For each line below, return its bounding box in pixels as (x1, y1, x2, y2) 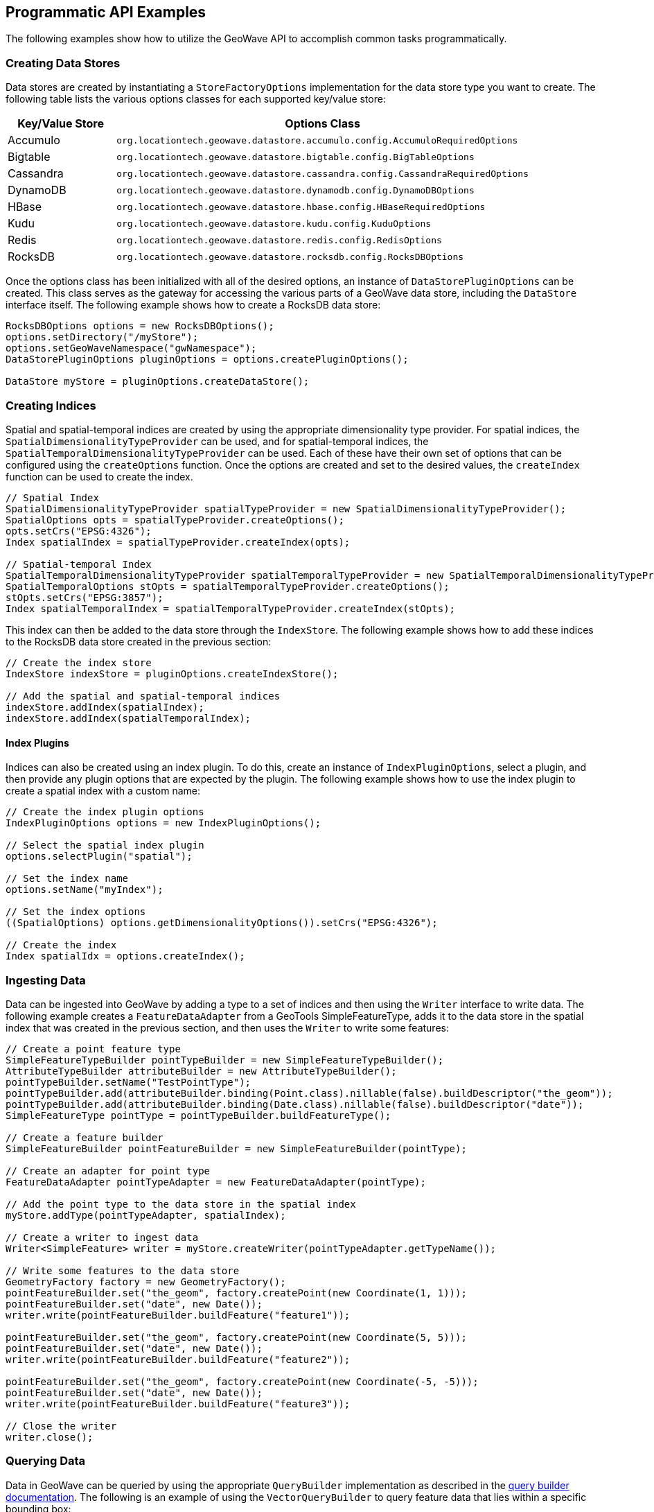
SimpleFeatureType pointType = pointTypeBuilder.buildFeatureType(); (6, 1109, 391, 1121)
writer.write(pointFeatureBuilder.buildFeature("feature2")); (6, 1353, 351, 1365)
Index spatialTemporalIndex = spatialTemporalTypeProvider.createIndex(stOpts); (6, 602, 456, 614)
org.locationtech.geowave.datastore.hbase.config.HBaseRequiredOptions (116, 201, 486, 212)
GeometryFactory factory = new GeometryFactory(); (6, 1276, 286, 1287)
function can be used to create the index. (6, 470, 193, 483)
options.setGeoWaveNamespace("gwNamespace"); (6, 342, 257, 354)
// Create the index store (6, 657, 152, 668)
